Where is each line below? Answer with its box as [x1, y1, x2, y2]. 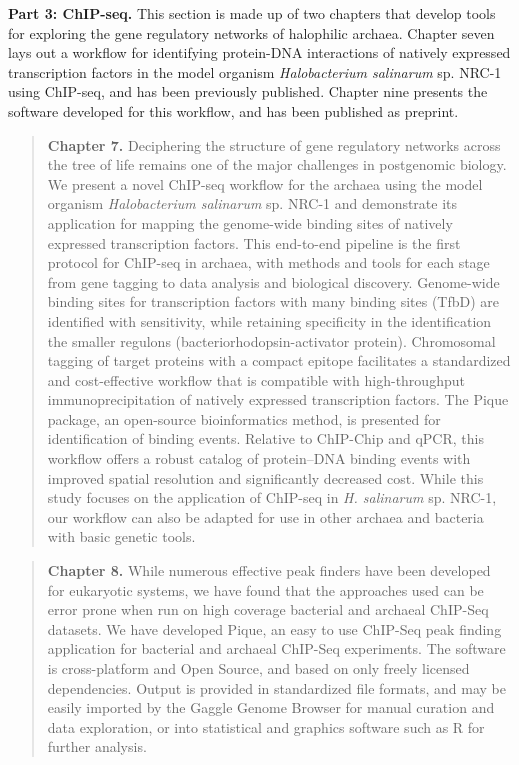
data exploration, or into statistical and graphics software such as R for [47, 716, 485, 737]
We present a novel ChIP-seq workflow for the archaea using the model [47, 173, 483, 194]
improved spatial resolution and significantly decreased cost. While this [47, 467, 484, 488]
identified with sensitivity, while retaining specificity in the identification [47, 310, 492, 331]
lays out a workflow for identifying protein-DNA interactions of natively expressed [8, 42, 511, 63]
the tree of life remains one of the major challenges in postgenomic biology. [47, 154, 507, 175]
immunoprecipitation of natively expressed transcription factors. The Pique [47, 389, 509, 410]
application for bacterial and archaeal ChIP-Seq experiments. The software [47, 638, 506, 659]
